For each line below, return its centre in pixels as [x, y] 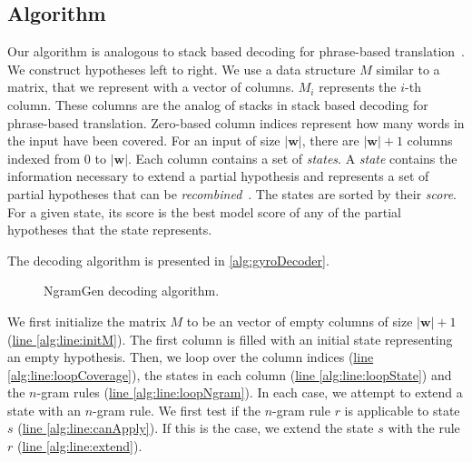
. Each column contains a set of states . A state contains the [293, 158]
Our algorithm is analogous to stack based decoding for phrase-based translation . [236, 51]
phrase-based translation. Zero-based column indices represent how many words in [236, 122]
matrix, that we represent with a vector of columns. [151, 87]
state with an [44, 410]
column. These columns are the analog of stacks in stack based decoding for [218, 104]
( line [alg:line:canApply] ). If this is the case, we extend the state [196, 428]
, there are [330, 141]
